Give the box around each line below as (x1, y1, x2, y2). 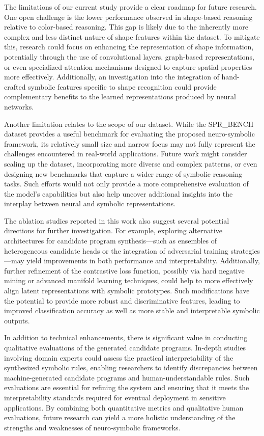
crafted (4, 81, 26, 92)
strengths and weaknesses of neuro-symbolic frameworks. (4, 422, 181, 432)
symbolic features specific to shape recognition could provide (28, 81, 217, 92)
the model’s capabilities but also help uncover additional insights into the (4, 188, 233, 199)
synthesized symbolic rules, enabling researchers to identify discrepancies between (4, 362, 258, 373)
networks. (4, 101, 34, 112)
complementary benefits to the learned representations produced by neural (4, 91, 236, 102)
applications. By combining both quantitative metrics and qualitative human (4, 402, 244, 413)
